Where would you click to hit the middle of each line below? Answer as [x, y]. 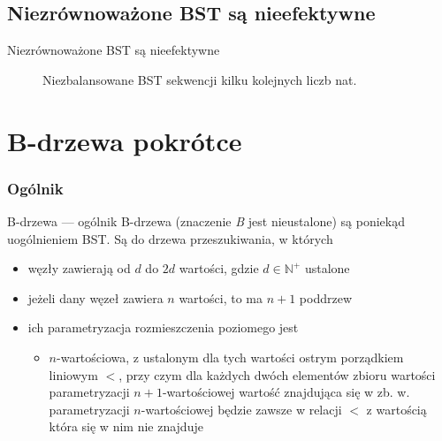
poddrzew [326, 297]
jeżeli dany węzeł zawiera [95, 297]
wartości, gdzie [219, 268]
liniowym [73, 374]
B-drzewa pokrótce [125, 140]
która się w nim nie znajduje [126, 426]
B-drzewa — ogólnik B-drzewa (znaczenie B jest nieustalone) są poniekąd [206, 220]
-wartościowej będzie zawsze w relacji [241, 409]
